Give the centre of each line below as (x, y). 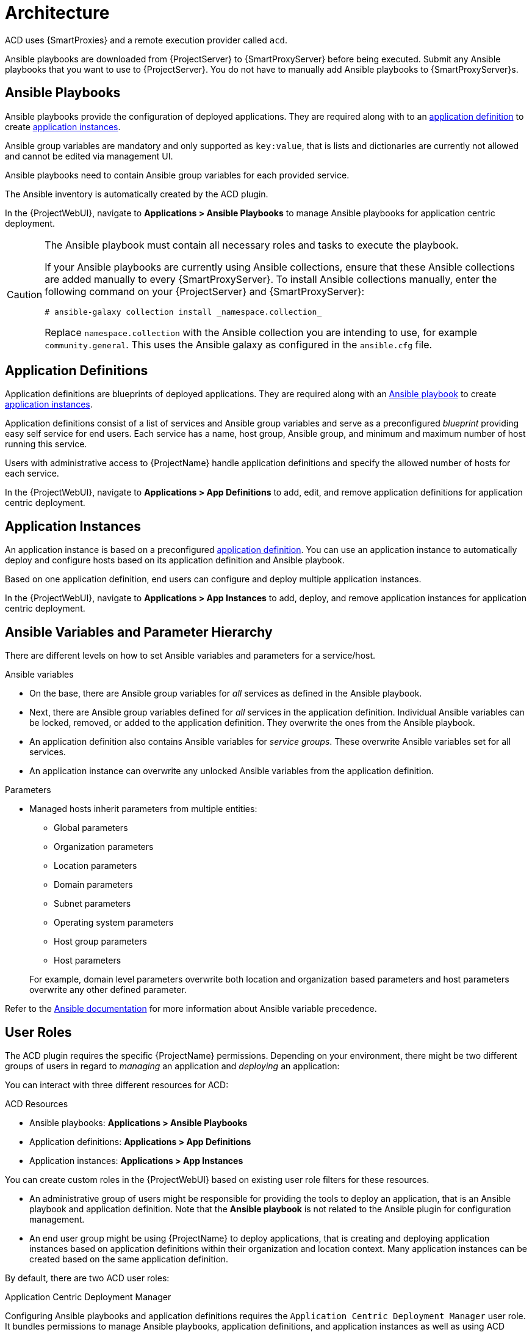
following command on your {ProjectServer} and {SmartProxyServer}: (205, 291)
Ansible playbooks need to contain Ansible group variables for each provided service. (177, 175)
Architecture (57, 13)
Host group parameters (100, 942)
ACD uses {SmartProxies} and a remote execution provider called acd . (146, 40)
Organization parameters (104, 847)
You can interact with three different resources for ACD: (117, 1085)
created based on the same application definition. (129, 1259)
